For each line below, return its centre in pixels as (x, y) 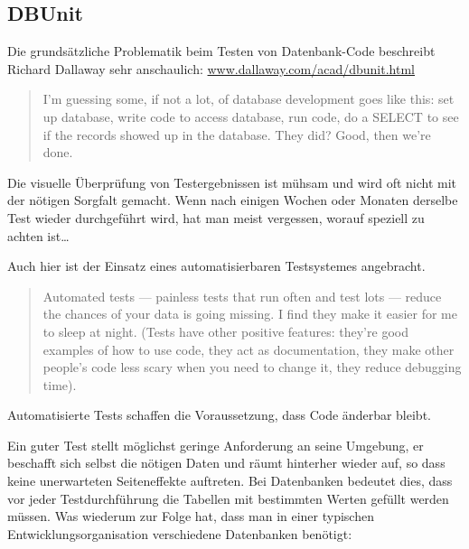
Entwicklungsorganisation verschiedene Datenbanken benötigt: (180, 533)
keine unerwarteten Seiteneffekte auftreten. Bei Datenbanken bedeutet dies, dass (230, 481)
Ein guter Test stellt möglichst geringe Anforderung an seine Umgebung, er (216, 445)
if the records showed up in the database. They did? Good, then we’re (237, 134)
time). (60, 384)
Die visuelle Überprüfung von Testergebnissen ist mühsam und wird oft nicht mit (232, 182)
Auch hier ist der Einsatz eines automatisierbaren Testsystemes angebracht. (216, 266)
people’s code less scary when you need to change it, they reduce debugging (252, 367)
